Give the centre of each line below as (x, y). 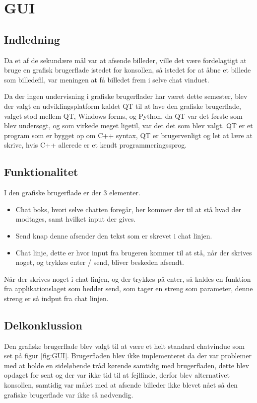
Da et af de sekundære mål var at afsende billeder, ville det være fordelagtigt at (125, 60)
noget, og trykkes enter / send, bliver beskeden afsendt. (100, 262)
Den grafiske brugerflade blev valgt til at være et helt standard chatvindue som (124, 346)
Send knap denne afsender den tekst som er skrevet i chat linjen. (114, 235)
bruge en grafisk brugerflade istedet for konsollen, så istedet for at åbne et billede (128, 70)
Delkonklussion (43, 325)
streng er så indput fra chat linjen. (56, 298)
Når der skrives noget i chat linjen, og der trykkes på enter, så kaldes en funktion (128, 279)
